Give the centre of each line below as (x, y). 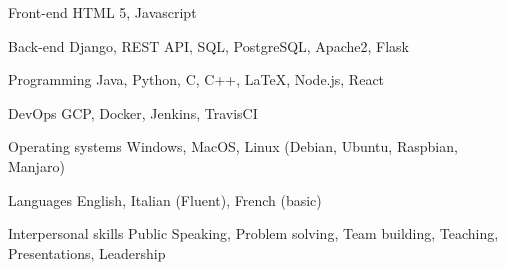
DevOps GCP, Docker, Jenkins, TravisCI (133, 112)
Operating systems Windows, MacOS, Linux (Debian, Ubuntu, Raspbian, (233, 146)
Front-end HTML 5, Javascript (102, 12)
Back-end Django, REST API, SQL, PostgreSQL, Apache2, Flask (208, 45)
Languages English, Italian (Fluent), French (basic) (165, 199)
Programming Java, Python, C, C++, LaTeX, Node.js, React (196, 79)
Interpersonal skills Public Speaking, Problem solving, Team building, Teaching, (253, 233)
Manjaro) (36, 165)
